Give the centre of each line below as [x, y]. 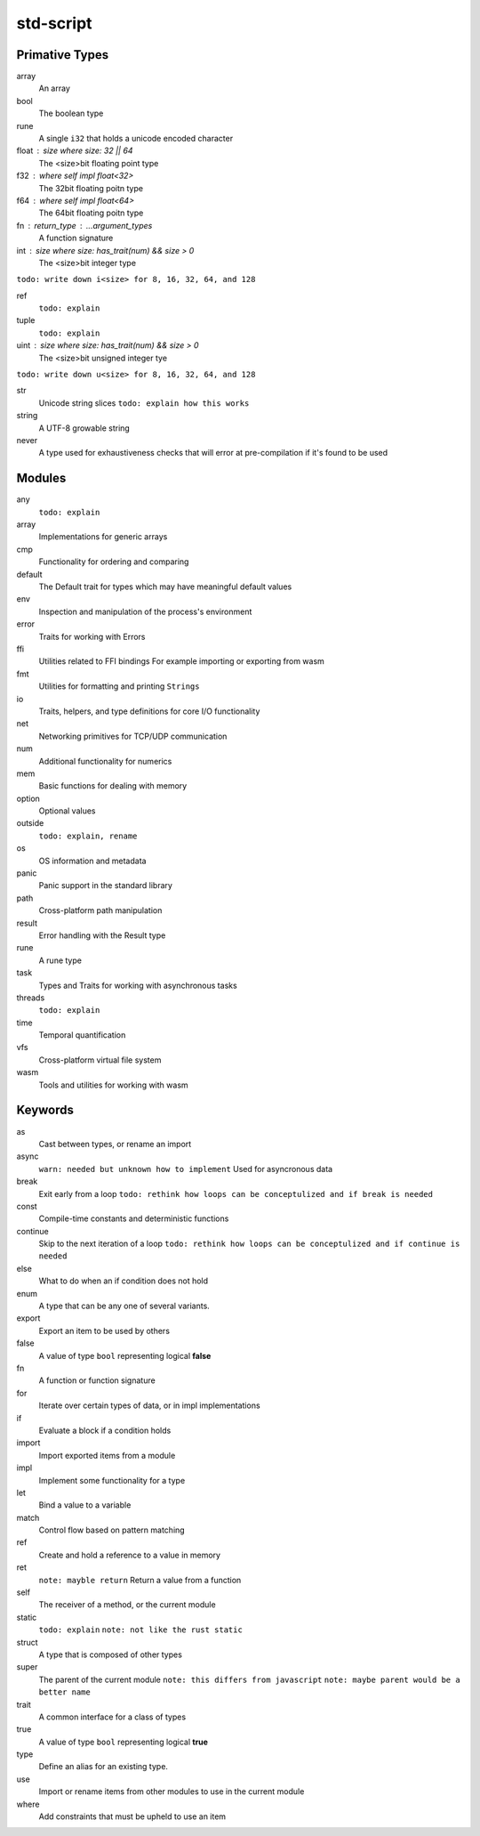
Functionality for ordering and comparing [114, 562]
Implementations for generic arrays [103, 537]
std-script [54, 23]
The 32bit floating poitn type [91, 188]
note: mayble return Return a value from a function [140, 1580]
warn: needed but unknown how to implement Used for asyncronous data [186, 1169]
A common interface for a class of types [112, 1717]
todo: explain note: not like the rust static [141, 1630]
